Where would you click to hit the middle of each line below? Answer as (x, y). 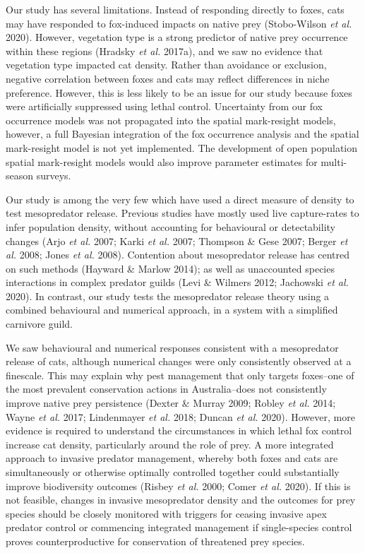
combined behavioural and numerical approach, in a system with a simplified (172, 310)
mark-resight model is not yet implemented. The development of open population (182, 147)
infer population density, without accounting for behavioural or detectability (170, 226)
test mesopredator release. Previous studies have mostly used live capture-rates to (182, 213)
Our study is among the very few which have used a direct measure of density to (180, 199)
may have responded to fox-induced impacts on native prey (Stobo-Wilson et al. (179, 23)
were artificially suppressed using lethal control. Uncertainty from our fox (164, 106)
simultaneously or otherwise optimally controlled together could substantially (173, 472)
